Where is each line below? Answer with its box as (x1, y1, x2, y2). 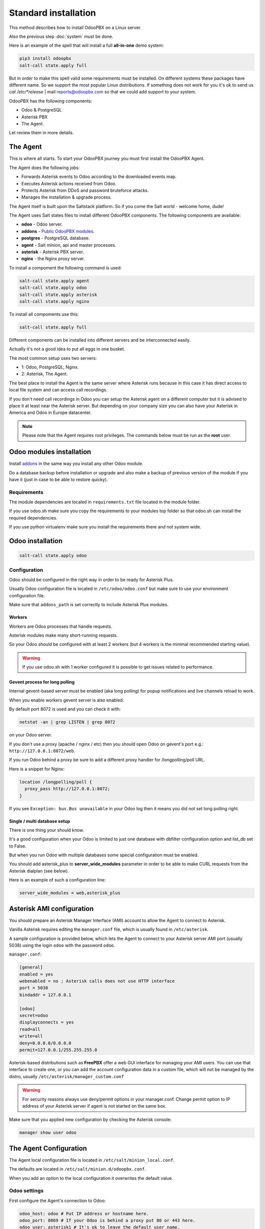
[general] (19, 965, 43, 970)
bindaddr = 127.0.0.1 (19, 992, 72, 997)
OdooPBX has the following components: (9, 98, 93, 104)
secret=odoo (19, 1013, 49, 1019)
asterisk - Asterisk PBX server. (21, 249, 84, 255)
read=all (19, 1026, 41, 1032)
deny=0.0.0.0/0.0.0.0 (19, 1040, 72, 1046)
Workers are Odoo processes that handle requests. (9, 623, 112, 629)
